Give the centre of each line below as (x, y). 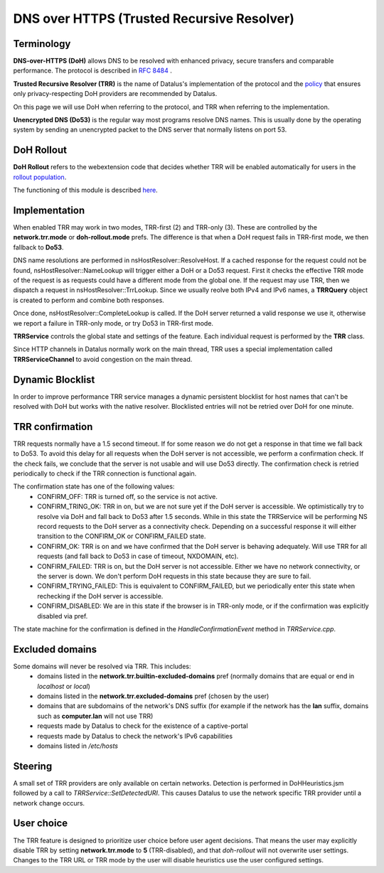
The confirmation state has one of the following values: (94, 486)
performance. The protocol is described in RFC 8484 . (92, 70)
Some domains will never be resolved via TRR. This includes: (102, 666)
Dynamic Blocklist (54, 379)
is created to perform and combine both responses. (89, 300)
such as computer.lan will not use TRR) (95, 716)
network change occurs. (49, 803)
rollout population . (40, 177)
